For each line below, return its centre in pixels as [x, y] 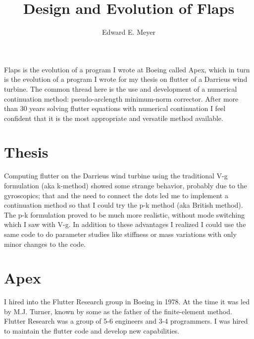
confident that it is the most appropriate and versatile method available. [114, 118]
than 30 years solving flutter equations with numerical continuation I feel [115, 108]
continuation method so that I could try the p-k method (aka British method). [124, 205]
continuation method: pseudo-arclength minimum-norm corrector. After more [121, 98]
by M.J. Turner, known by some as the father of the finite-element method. [118, 311]
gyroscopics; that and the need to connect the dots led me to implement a [116, 195]
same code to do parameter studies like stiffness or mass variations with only [120, 234]
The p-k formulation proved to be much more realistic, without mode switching [125, 214]
